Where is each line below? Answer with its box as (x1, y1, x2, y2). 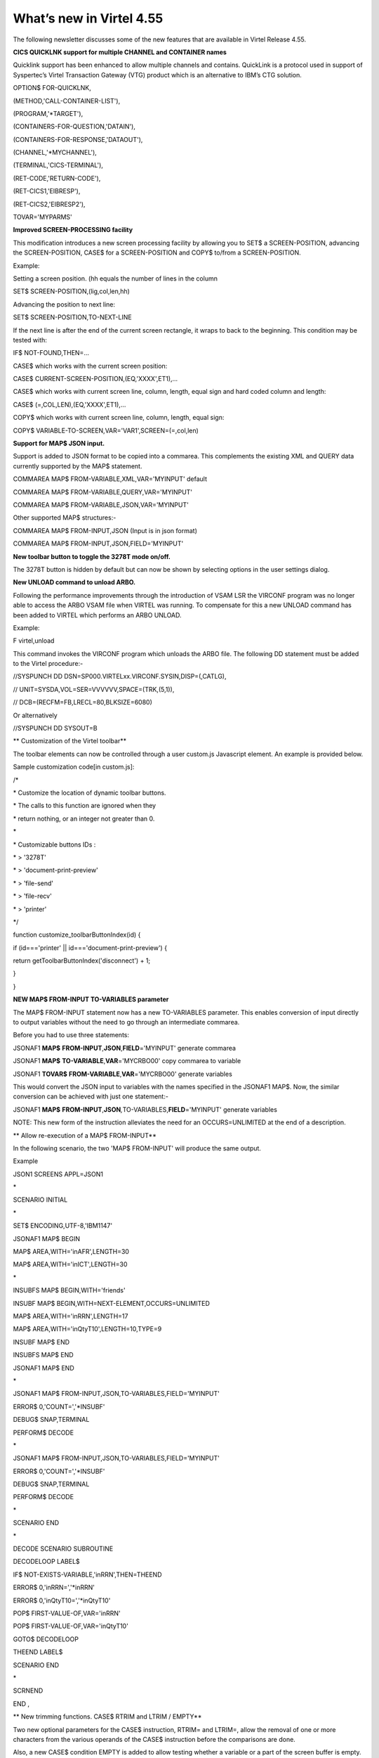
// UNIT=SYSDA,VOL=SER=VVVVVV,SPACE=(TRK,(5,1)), (13, 685, 175, 693)
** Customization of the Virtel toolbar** (13, 737, 126, 745)
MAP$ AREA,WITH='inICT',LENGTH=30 (13, 1260, 128, 1269)
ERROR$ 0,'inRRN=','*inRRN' (13, 1583, 95, 1592)
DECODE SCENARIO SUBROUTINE (13, 1544, 114, 1553)
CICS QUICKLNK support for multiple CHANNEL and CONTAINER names (13, 48, 227, 56)
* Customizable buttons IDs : (13, 840, 96, 849)
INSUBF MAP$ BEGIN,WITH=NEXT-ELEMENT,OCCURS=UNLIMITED (13, 1299, 211, 1307)
